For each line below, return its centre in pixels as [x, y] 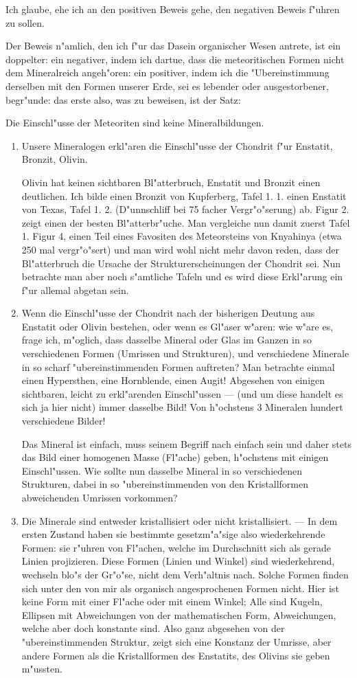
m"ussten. [42, 669]
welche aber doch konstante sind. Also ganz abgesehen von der [153, 628]
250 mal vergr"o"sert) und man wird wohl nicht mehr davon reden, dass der [180, 249]
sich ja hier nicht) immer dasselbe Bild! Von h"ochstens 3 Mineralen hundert [182, 407]
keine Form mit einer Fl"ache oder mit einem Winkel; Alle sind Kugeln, [172, 601]
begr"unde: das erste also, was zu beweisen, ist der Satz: [123, 99]
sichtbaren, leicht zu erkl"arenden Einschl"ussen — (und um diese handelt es [182, 393]
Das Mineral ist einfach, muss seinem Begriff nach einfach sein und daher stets [186, 443]
